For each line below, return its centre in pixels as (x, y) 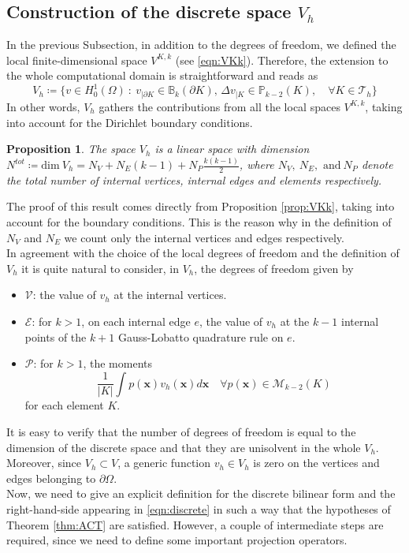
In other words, (43, 106)
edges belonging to (51, 478)
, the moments (117, 363)
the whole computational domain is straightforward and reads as (162, 75)
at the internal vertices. (170, 295)
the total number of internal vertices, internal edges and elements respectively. (194, 179)
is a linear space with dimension (232, 149)
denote (377, 164)
